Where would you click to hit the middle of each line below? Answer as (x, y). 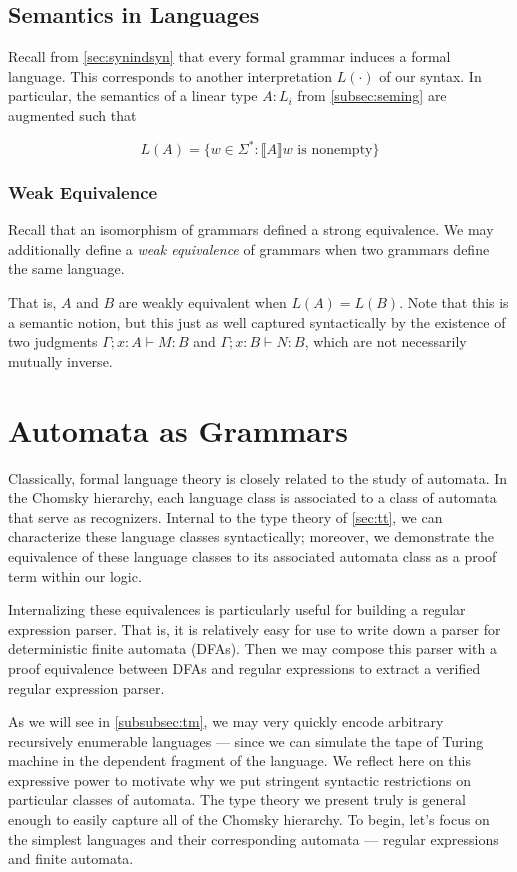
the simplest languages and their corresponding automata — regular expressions (253, 838)
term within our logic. (75, 575)
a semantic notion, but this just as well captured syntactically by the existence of (257, 321)
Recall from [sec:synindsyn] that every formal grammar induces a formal (229, 56)
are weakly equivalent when (202, 302)
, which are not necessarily (385, 341)
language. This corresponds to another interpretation (170, 75)
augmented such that (72, 114)
